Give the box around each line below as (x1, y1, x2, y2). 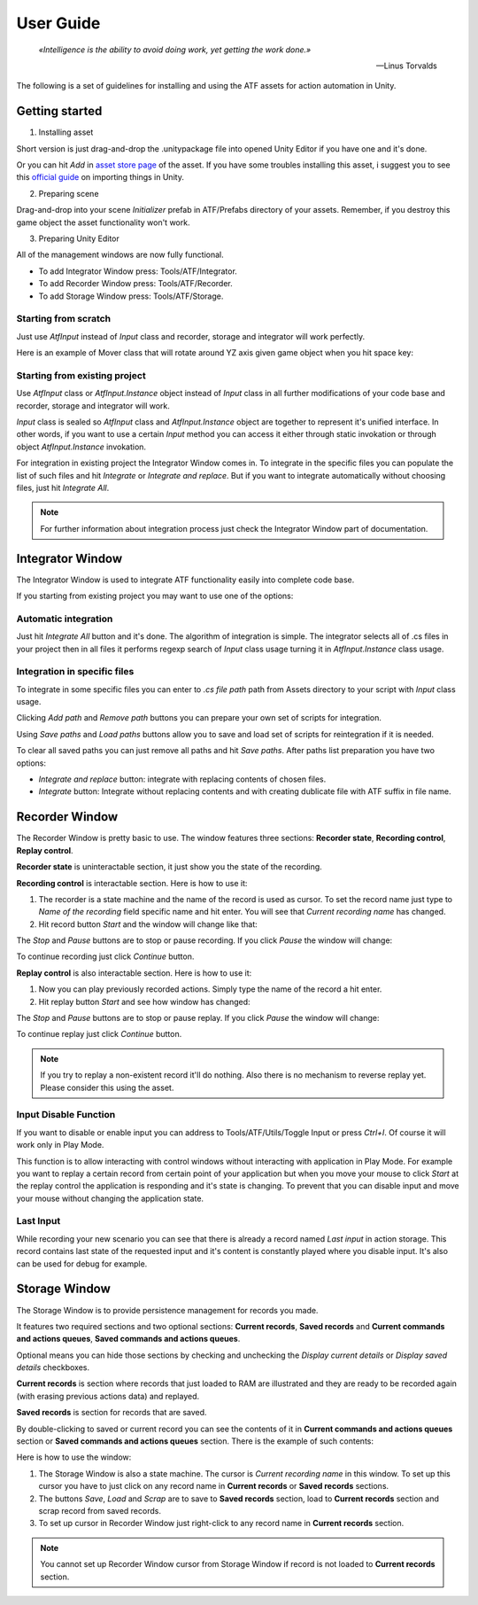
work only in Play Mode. (16, 1140, 104, 1150)
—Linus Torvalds (375, 60, 437, 71)
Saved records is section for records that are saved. (16, 1407, 207, 1418)
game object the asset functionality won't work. (16, 217, 190, 228)
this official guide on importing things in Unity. (16, 172, 185, 183)
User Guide (16, 13, 101, 33)
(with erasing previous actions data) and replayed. (16, 1391, 200, 1401)
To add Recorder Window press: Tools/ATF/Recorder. (38, 278, 234, 289)
